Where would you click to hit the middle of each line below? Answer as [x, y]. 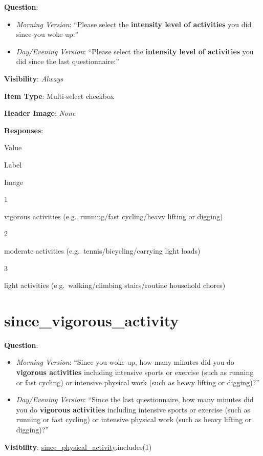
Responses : [24, 130]
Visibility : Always [34, 78]
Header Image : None [40, 113]
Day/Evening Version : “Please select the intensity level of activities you [135, 51]
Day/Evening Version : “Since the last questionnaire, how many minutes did [135, 399]
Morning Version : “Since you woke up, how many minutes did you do [125, 362]
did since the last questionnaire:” [68, 61]
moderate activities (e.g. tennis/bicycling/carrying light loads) [102, 250]
